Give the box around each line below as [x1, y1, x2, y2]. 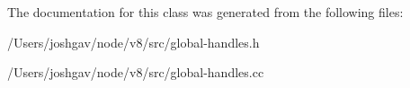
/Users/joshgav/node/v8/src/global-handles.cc [7, 63, 264, 82]
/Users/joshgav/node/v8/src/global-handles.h [7, 32, 260, 51]
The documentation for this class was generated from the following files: [7, 3, 404, 21]
